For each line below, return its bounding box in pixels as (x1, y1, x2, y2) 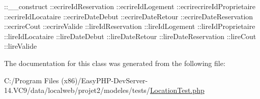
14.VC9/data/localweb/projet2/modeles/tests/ (4, 85, 150, 95)
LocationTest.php (150, 85, 205, 95)
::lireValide (4, 41, 37, 51)
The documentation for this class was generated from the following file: (4, 57, 225, 68)
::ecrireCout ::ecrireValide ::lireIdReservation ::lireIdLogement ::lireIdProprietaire (4, 21, 255, 31)
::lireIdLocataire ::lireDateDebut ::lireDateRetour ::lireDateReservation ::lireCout (4, 30, 256, 41)
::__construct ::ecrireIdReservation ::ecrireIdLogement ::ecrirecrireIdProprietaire (4, 1, 255, 11)
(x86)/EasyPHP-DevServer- (61, 75, 148, 85)
